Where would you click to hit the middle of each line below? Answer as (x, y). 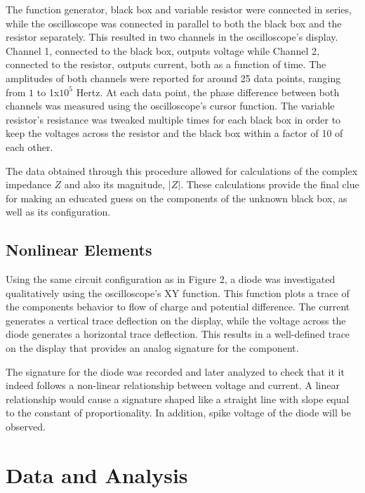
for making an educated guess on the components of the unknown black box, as (177, 198)
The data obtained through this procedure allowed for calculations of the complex (182, 170)
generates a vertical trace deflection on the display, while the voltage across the (176, 320)
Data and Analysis (97, 474)
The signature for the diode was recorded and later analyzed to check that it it (175, 371)
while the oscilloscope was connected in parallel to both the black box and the (174, 23)
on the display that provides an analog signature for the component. (152, 348)
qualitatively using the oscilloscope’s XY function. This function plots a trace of (178, 292)
